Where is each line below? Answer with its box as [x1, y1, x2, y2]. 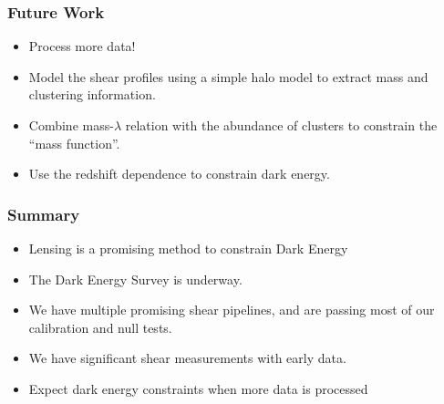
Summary [7, 202, 80, 225]
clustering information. [28, 85, 156, 104]
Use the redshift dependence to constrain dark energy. [28, 164, 330, 183]
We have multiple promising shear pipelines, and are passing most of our [28, 300, 435, 319]
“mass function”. [28, 133, 120, 152]
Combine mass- [28, 116, 114, 134]
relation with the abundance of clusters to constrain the [125, 116, 438, 134]
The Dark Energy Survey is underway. [28, 269, 243, 288]
